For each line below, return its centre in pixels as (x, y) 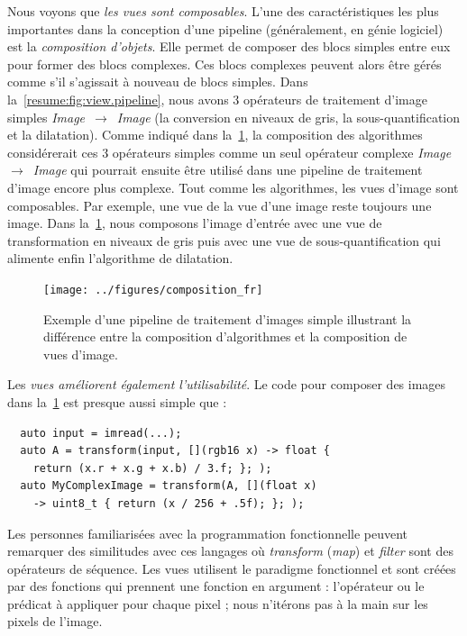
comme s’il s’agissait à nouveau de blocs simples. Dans (158, 82)
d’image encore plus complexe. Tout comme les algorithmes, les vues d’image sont (233, 187)
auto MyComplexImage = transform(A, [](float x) (169, 486)
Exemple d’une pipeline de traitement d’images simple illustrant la (228, 318)
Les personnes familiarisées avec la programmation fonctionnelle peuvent (208, 533)
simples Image (46, 117)
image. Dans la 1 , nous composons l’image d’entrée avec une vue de (195, 223)
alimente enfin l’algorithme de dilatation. (120, 258)
